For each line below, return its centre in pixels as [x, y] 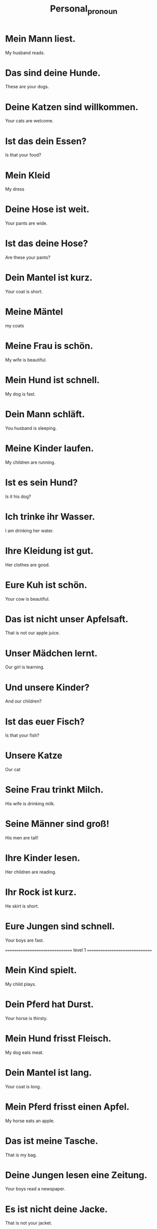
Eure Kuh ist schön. [46, 585]
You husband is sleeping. [31, 428]
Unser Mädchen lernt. [51, 653]
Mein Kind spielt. [41, 970]
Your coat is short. [24, 292]
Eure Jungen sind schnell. [60, 926]
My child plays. [21, 984]
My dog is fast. [20, 394]
